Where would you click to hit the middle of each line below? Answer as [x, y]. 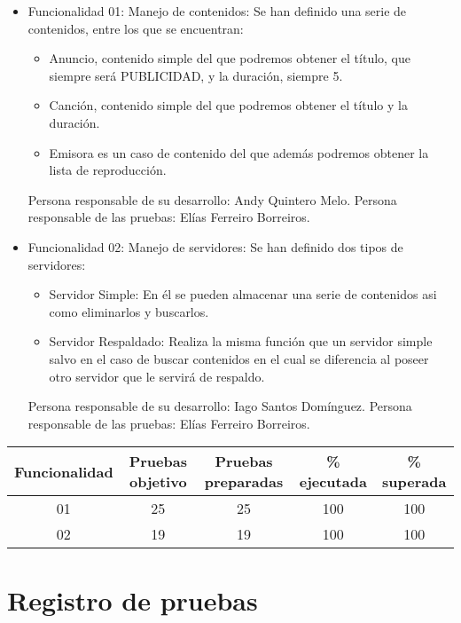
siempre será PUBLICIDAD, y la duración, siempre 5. [196, 75]
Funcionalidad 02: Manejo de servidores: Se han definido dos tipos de [215, 246]
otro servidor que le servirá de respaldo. [157, 376]
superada [414, 482]
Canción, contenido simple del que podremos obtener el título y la [228, 105]
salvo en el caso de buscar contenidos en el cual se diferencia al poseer [239, 358]
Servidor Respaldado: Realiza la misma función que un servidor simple [241, 341]
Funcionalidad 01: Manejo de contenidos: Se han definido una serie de [217, 11]
